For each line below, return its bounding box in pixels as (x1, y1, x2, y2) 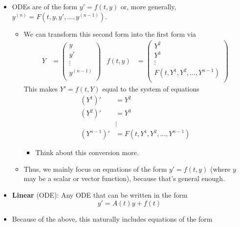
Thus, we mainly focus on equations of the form (23, 163, 167, 174)
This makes (23, 84, 58, 94)
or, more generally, (120, 1, 176, 11)
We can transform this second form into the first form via (23, 28, 196, 39)
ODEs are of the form (12, 1, 77, 11)
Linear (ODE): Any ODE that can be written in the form (12, 189, 188, 200)
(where (210, 163, 231, 174)
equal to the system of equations (102, 84, 199, 94)
